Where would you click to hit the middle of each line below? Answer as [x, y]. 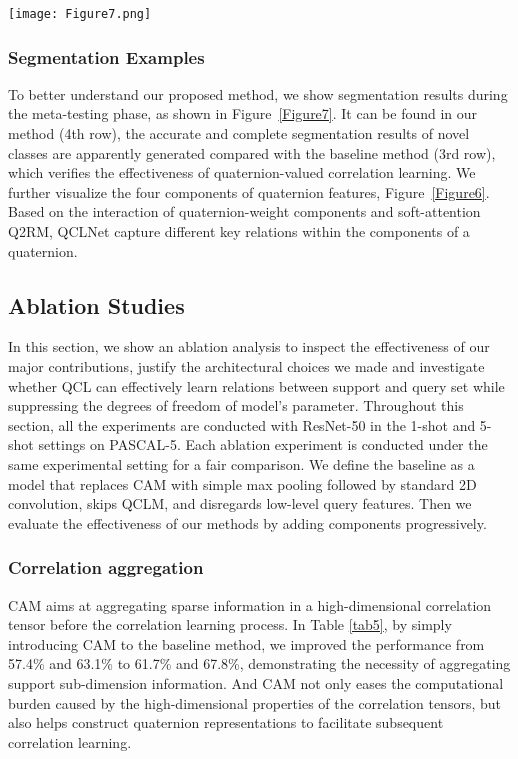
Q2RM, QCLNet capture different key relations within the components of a [239, 231]
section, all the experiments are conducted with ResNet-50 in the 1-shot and [242, 424]
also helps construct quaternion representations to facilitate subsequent [226, 722]
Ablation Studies [96, 304]
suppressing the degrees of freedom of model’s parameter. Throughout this [236, 405]
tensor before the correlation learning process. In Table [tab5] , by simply [230, 624]
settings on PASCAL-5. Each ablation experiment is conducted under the [263, 444]
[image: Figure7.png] [80, 14]
